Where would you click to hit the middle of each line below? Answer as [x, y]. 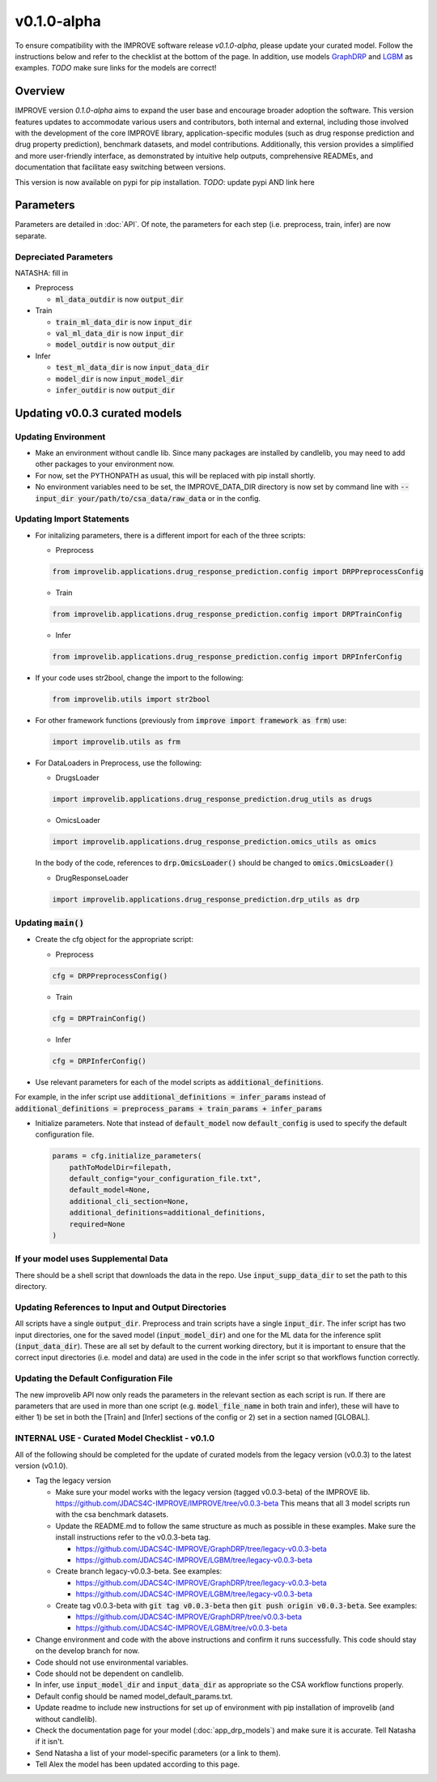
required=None [97, 1224]
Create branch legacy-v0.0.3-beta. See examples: [139, 1571]
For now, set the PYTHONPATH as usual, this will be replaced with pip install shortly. [175, 475]
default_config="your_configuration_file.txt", [165, 1179]
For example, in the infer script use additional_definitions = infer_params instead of [170, 1097]
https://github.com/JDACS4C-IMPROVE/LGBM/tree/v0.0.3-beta [181, 1628]
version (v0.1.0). [42, 1465]
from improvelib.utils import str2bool [131, 700]
